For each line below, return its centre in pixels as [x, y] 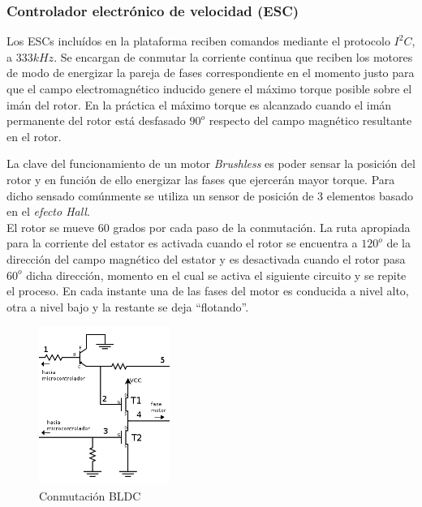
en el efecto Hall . [48, 211]
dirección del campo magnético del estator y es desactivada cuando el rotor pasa [206, 258]
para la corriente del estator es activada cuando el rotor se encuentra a [182, 243]
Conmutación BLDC [90, 495]
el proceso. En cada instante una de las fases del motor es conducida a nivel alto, [208, 291]
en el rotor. [34, 136]
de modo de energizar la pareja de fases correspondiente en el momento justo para [211, 73]
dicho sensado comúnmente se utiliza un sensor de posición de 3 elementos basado [210, 195]
